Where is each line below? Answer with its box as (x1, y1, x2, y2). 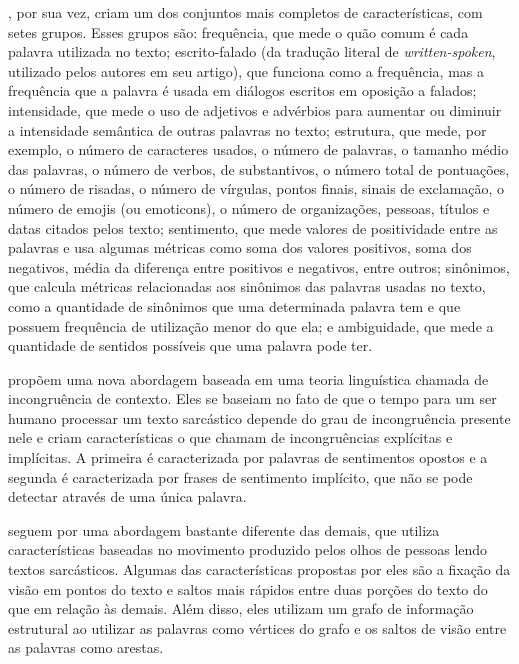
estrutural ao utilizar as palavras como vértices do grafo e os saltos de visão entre (8, 617, 507, 638)
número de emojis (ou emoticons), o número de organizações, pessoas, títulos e (8, 197, 490, 218)
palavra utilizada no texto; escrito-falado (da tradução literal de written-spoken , (8, 41, 496, 62)
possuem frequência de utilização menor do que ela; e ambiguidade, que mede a (8, 315, 494, 336)
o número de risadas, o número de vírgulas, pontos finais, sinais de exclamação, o (8, 178, 505, 199)
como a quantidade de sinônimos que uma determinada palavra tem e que (8, 295, 461, 316)
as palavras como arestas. (8, 637, 164, 658)
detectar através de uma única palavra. (8, 486, 247, 507)
